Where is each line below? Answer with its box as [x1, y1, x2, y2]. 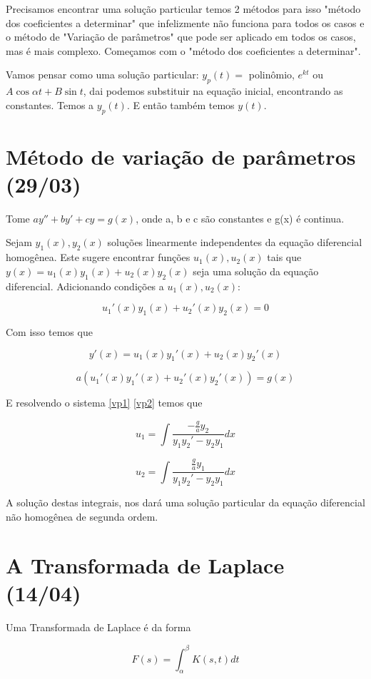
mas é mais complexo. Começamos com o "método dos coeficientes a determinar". [6, 43, 361, 58]
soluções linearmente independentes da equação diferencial [107, 235, 362, 250]
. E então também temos [126, 97, 235, 112]
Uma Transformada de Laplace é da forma [6, 620, 191, 635]
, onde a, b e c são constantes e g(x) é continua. [136, 210, 345, 225]
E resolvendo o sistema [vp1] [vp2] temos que [6, 395, 203, 410]
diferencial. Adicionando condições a [6, 278, 164, 293]
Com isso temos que [6, 325, 93, 339]
